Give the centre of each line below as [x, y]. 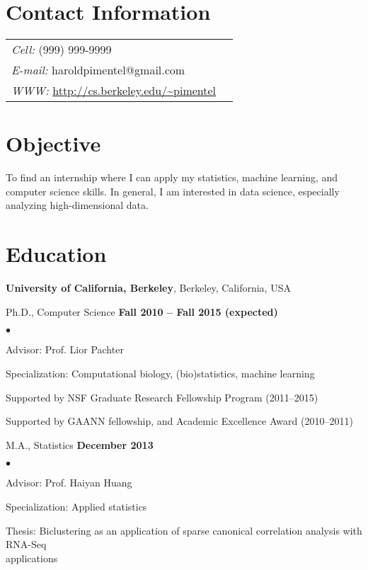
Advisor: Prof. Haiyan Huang [69, 483]
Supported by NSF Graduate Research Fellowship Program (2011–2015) [162, 397]
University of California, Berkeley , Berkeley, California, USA [148, 288]
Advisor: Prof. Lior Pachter [65, 349]
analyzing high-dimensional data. [77, 205]
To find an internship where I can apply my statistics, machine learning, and [172, 177]
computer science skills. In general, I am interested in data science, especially [173, 191]
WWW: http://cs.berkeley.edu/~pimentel [114, 91]
